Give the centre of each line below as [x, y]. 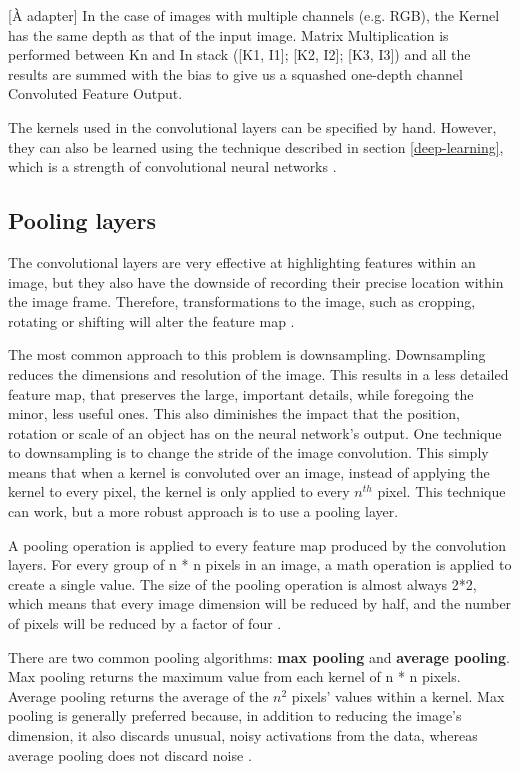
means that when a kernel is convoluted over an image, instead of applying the [249, 471]
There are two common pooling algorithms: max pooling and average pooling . [259, 656]
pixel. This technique [441, 491]
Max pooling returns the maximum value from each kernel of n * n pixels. [234, 676]
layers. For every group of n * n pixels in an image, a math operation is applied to [260, 564]
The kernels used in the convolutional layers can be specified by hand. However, [252, 126]
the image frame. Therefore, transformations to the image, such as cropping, [242, 301]
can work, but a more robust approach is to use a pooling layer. [203, 511]
